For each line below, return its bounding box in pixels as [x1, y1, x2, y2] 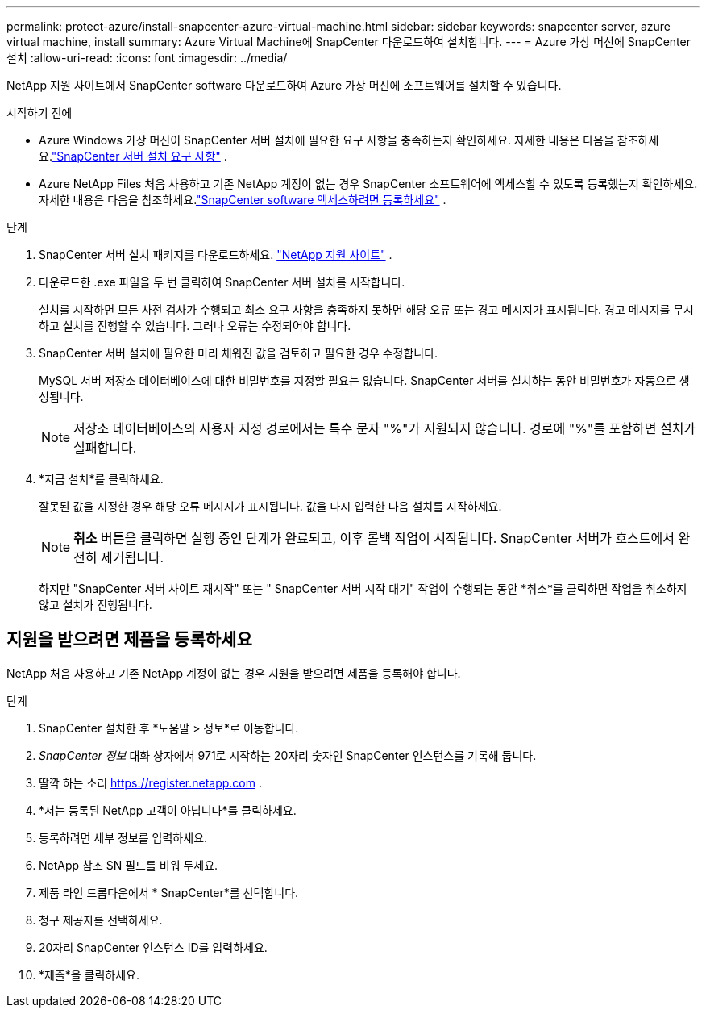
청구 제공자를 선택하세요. [39, 912, 163, 927]
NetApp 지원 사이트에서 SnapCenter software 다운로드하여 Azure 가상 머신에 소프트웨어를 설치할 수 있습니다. [6, 78, 562, 92]
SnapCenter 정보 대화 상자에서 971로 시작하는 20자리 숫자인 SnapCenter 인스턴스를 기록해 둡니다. [39, 748, 537, 762]
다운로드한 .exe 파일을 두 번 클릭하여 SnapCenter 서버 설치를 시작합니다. [39, 275, 405, 289]
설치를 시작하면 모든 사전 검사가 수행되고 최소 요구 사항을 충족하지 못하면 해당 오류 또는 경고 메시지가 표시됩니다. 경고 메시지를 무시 [39, 303, 695, 316]
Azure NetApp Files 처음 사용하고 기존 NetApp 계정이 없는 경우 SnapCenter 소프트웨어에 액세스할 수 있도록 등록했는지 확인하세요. [39, 177, 698, 190]
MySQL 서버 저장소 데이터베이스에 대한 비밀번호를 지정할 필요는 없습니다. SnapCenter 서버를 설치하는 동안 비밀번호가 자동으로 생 [39, 373, 690, 387]
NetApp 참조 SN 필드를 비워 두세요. [39, 858, 218, 872]
